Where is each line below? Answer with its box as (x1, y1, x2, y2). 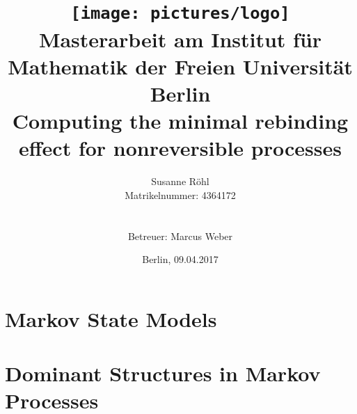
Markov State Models (5, 304, 217, 333)
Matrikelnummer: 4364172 (125, 187, 236, 202)
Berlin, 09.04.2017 (142, 252, 219, 266)
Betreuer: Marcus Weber (127, 228, 233, 243)
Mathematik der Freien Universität (8, 51, 353, 80)
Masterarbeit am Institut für (38, 24, 322, 53)
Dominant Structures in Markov (5, 359, 321, 388)
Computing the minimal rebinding (12, 106, 349, 135)
